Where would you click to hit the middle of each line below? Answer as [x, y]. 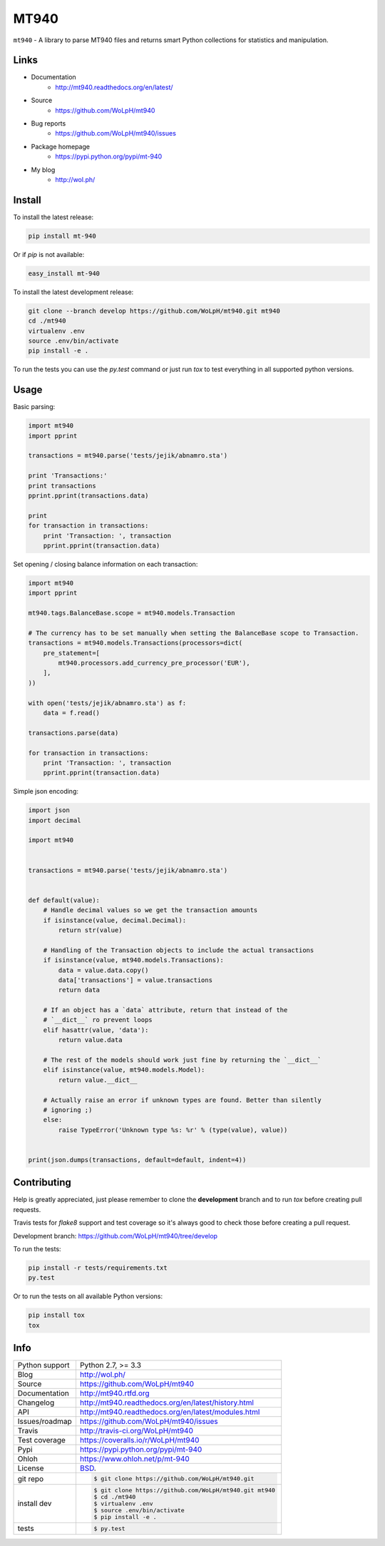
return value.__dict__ [98, 1080]
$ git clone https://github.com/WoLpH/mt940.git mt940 [185, 1490]
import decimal [55, 820]
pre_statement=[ [71, 653]
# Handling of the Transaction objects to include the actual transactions [179, 950]
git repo [31, 1479]
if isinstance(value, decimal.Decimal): [115, 920]
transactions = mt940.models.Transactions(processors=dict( [135, 643]
